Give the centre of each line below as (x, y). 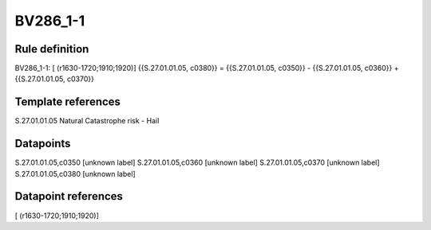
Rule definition (52, 49)
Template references (68, 102)
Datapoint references (69, 196)
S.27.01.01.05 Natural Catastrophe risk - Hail (87, 121)
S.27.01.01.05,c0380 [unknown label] (75, 173)
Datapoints (43, 144)
